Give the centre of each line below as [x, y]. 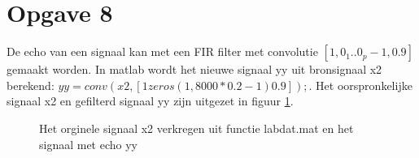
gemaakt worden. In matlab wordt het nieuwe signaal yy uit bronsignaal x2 [194, 69]
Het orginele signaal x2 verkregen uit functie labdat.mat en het [196, 128]
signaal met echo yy [89, 144]
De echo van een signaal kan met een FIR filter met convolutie [162, 51]
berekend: [31, 85]
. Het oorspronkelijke [360, 85]
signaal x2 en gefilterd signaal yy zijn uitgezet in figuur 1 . [150, 101]
